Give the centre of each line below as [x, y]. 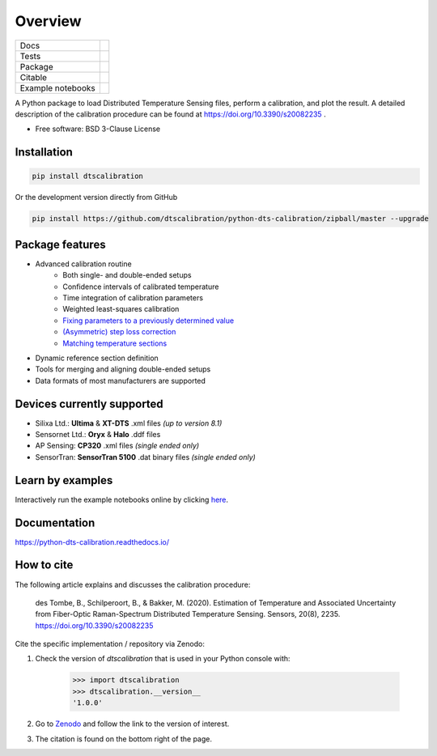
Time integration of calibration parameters [133, 297]
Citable [34, 77]
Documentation [55, 522]
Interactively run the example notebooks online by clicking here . [122, 499]
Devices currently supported [89, 403]
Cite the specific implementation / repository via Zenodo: [110, 644]
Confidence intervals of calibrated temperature [141, 287]
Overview [48, 21]
